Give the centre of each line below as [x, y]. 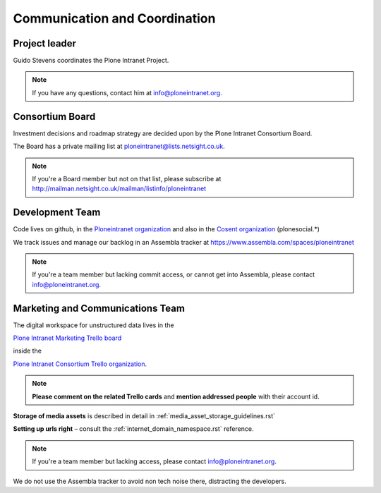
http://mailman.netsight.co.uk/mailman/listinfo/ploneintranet [119, 189]
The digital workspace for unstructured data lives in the [93, 325]
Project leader [45, 43]
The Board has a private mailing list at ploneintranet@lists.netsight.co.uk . [119, 146]
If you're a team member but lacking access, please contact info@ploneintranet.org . [154, 461]
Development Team [57, 213]
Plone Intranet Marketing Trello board [67, 338]
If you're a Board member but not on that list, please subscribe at [127, 178]
